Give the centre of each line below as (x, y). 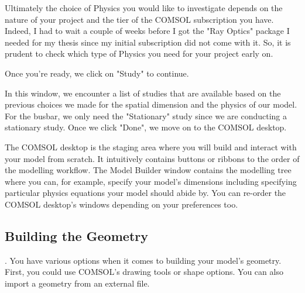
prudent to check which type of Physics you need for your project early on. (139, 54)
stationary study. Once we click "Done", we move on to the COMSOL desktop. (146, 127)
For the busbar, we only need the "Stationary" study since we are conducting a (146, 116)
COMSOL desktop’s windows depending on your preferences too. (121, 204)
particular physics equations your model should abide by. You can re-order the (145, 193)
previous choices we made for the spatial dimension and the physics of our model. (151, 104)
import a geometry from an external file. (77, 283)
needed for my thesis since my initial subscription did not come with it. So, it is (148, 42)
